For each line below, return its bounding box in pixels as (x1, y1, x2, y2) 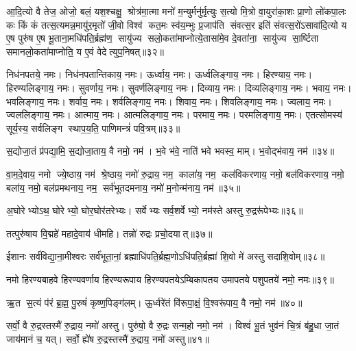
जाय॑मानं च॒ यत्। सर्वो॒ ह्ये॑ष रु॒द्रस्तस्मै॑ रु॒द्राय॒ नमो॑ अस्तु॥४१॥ (6, 331, 209, 346)
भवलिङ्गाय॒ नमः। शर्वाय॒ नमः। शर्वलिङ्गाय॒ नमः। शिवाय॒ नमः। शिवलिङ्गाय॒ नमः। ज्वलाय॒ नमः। (6, 94, 332, 108)
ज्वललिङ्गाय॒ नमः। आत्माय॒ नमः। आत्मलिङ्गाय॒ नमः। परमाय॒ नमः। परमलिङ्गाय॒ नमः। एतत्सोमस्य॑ (6, 107, 342, 122)
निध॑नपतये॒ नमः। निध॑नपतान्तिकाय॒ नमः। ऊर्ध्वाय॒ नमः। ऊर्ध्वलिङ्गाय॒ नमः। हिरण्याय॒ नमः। (6, 67, 313, 81)
